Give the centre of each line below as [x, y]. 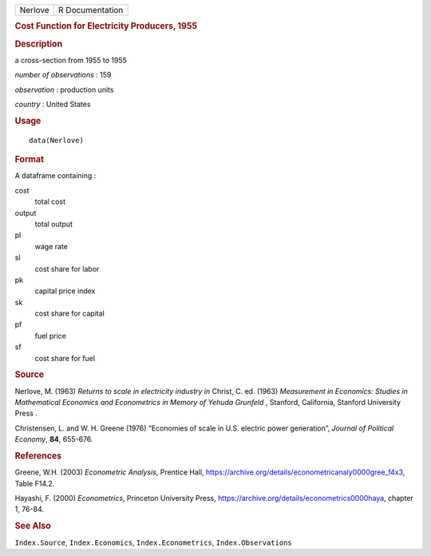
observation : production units [64, 89]
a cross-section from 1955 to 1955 [71, 60]
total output [54, 224]
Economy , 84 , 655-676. [54, 439]
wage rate [51, 246]
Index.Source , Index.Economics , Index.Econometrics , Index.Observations [153, 542]
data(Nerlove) [56, 140]
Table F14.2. [35, 483]
